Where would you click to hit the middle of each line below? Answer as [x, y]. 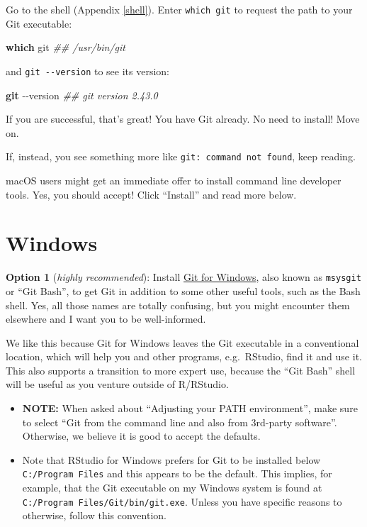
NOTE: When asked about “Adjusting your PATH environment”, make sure [190, 408]
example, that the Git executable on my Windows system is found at [172, 488]
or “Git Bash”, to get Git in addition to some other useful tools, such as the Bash [183, 290]
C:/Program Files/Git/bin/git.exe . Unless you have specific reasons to [182, 501]
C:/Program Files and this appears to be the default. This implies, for [177, 473]
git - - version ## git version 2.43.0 [82, 95]
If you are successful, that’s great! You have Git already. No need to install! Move [183, 119]
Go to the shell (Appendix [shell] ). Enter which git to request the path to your [179, 9]
